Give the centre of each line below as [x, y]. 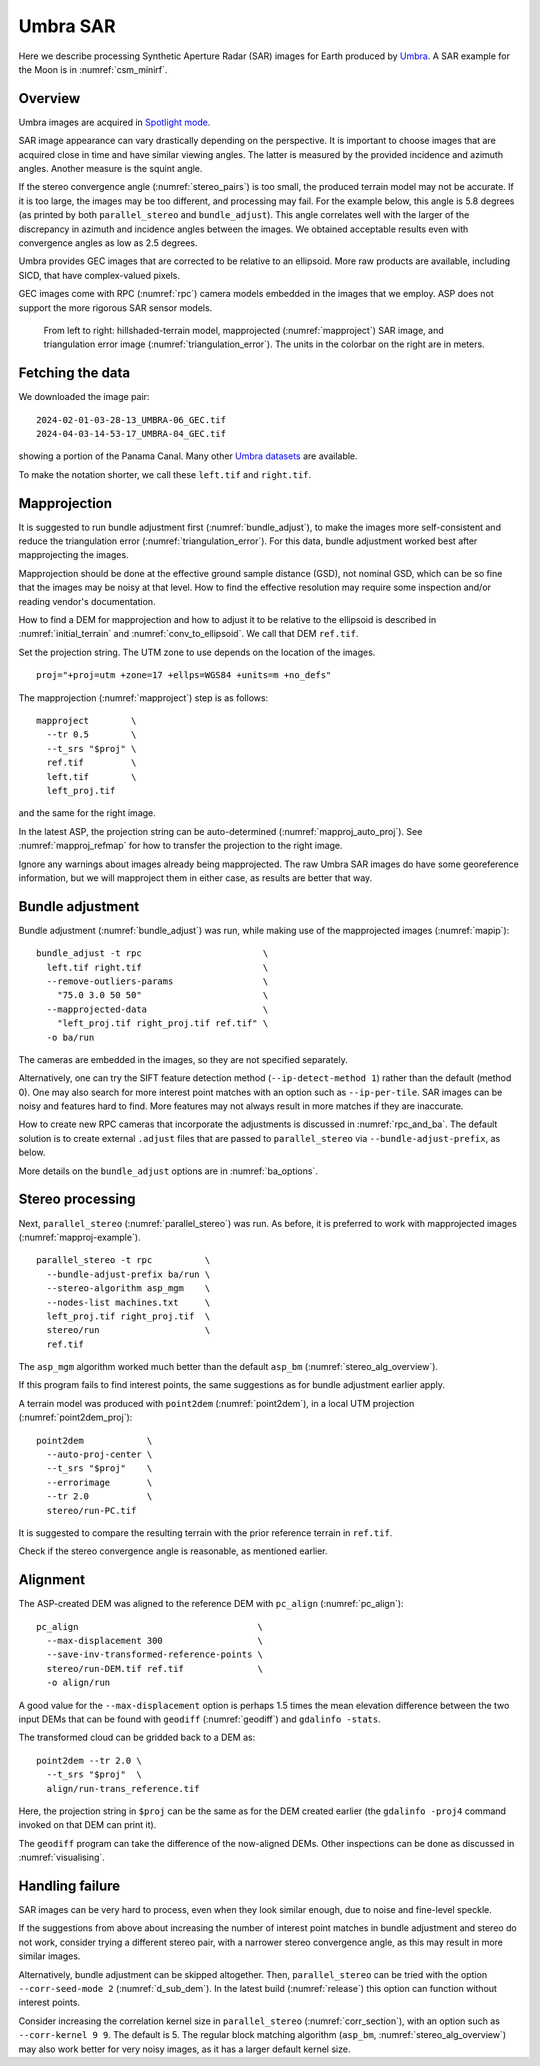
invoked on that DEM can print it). [87, 1825]
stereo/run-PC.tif [91, 1510]
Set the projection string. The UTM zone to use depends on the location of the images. [197, 652]
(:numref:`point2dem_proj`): [75, 1417]
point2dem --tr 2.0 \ [89, 1760]
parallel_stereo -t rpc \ [123, 1260]
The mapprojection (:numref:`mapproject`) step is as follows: [143, 697]
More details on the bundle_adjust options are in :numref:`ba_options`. [168, 1171]
